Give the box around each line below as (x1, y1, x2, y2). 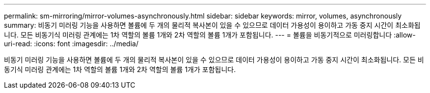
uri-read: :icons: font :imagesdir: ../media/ (4, 39, 138, 48)
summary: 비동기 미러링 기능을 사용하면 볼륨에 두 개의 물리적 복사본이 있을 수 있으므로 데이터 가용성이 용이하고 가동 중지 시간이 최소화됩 (4, 21, 421, 29)
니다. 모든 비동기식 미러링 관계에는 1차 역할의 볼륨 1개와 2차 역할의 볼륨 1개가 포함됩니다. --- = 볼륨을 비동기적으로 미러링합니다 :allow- (4, 31, 416, 39)
